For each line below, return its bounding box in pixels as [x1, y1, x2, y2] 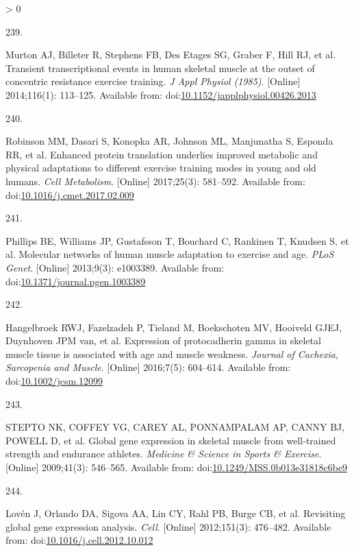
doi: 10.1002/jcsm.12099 [5, 374, 103, 388]
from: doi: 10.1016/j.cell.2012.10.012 [5, 533, 153, 547]
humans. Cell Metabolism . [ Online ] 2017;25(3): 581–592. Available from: [5, 173, 305, 188]
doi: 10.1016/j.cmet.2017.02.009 [5, 187, 134, 202]
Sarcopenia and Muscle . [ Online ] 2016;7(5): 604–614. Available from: [5, 360, 291, 374]
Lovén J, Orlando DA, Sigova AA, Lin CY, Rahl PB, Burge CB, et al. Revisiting [5, 506, 346, 520]
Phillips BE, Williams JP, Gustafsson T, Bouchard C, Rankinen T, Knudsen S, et [5, 233, 349, 248]
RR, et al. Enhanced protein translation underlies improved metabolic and [5, 147, 318, 161]
